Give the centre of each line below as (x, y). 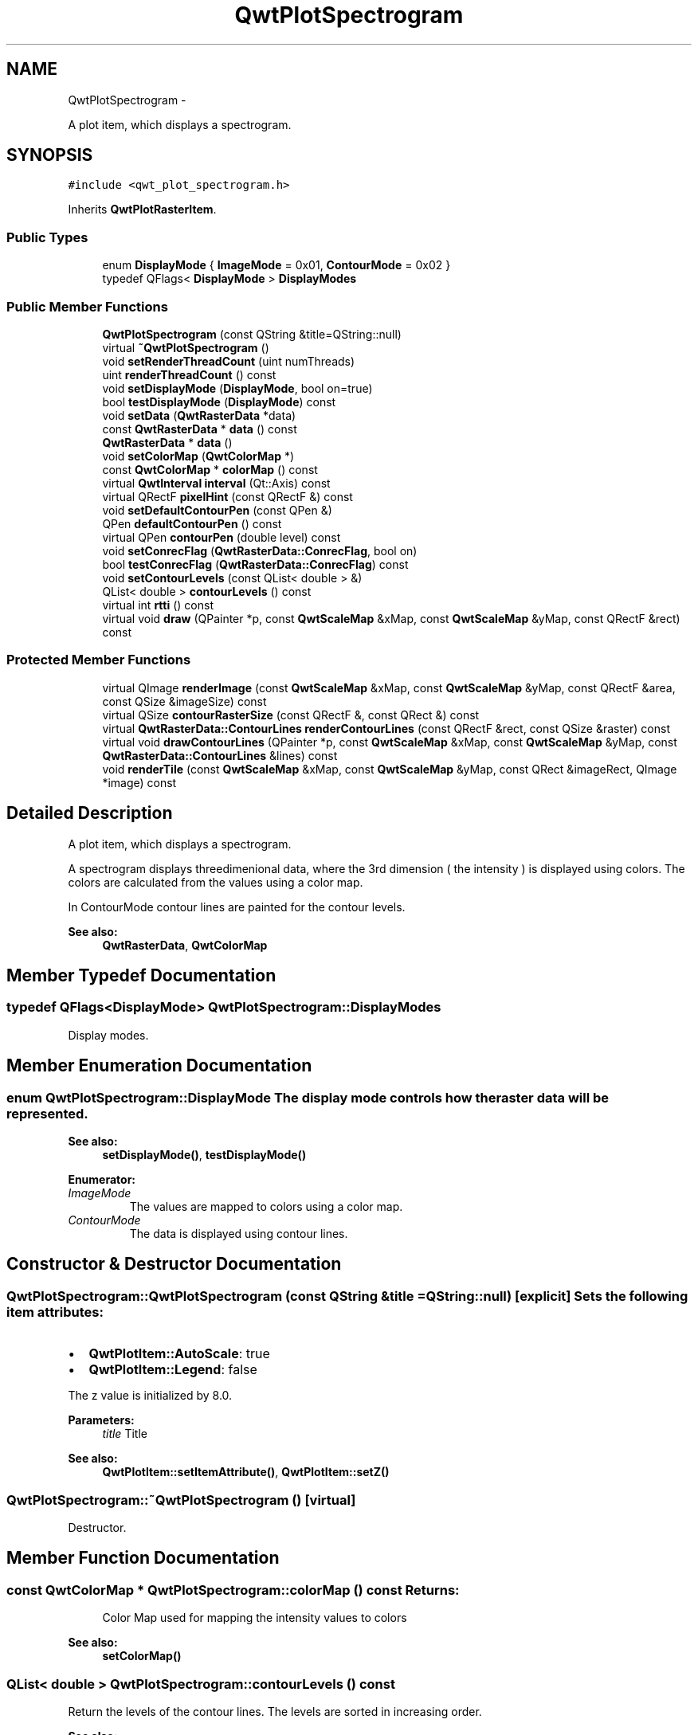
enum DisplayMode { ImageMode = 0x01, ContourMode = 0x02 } (276, 265)
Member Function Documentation (143, 1558)
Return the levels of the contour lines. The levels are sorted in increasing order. (275, 1711)
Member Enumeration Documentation (159, 1066)
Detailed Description (90, 813)
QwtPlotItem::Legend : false (173, 1370)
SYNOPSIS (50, 155)
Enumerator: (102, 1179)
